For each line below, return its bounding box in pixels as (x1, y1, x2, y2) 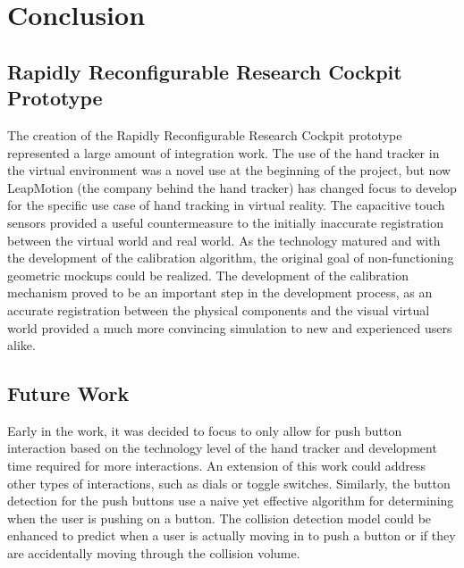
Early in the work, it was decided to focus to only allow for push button (7, 421, 402, 439)
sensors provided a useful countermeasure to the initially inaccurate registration (7, 213, 444, 231)
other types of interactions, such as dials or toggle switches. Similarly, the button (7, 473, 451, 492)
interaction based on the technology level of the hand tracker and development (7, 439, 437, 457)
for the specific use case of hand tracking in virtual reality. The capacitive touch (7, 196, 445, 214)
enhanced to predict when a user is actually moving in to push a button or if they (7, 526, 456, 545)
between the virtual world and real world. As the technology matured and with (7, 230, 441, 249)
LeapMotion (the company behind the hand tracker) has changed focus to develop (7, 178, 457, 196)
